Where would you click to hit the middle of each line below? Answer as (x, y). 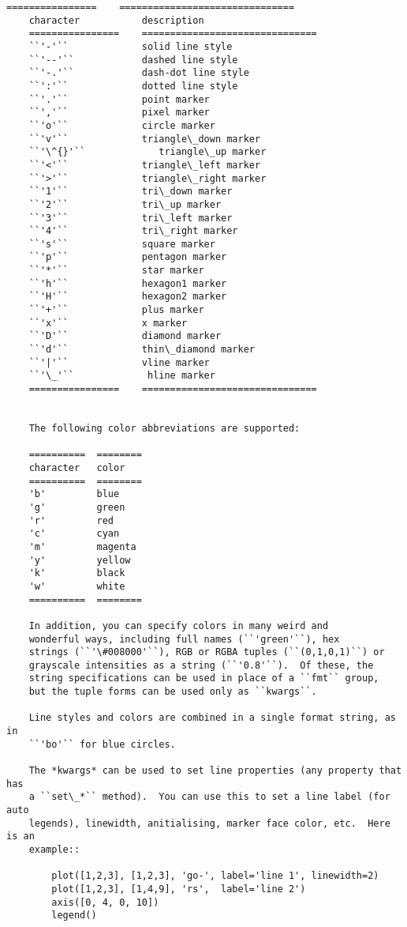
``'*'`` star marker (116, 271)
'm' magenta (82, 546)
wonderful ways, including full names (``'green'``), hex (184, 639)
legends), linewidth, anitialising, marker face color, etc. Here (209, 823)
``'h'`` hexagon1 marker (128, 283)
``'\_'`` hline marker (122, 376)
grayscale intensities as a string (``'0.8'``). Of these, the (201, 665)
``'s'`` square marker (122, 244)
